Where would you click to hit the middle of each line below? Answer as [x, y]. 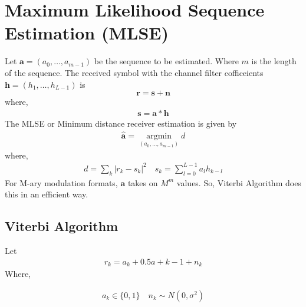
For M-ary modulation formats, [61, 182]
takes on [143, 182]
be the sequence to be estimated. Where [166, 61]
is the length [274, 61]
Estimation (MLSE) [87, 33]
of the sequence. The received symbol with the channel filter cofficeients [134, 72]
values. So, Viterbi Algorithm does [239, 182]
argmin [159, 136]
